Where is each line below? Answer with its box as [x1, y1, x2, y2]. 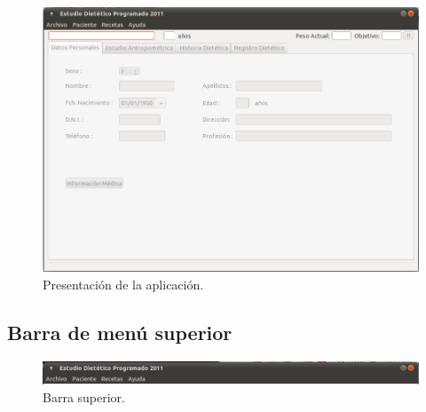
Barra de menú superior [7, 318, 233, 345]
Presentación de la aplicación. [43, 274, 204, 293]
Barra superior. [43, 388, 126, 407]
